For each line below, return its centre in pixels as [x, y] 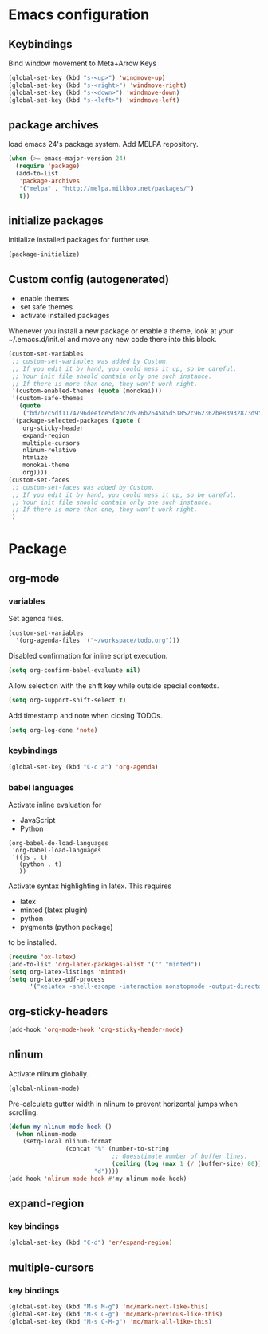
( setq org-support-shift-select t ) [67, 700]
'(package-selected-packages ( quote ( [76, 420]
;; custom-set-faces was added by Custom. [83, 487]
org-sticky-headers [58, 1011]
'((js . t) [30, 857]
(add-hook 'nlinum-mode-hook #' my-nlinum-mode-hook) [98, 1179]
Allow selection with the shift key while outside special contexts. [114, 685]
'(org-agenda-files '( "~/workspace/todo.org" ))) [98, 640]
